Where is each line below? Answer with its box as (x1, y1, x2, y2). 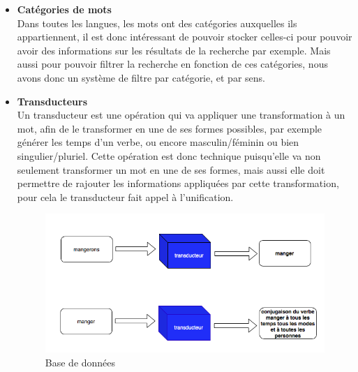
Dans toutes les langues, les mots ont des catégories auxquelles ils (17, 15, 297, 30)
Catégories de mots (17, 2, 112, 16)
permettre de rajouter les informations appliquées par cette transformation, (17, 176, 339, 191)
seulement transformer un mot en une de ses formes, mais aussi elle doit (17, 162, 325, 177)
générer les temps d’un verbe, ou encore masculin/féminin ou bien (17, 135, 299, 149)
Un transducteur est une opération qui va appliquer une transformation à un (17, 107, 345, 122)
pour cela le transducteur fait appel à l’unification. (17, 189, 234, 204)
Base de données (45, 355, 116, 370)
